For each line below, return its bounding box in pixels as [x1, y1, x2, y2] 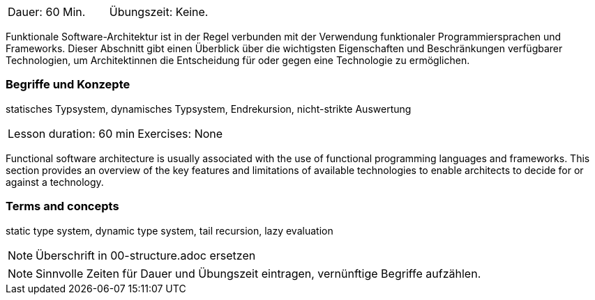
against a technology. [6, 175, 104, 188]
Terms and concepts [6, 199, 119, 214]
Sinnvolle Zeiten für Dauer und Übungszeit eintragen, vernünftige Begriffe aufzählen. [36, 266, 481, 281]
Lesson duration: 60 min [8, 126, 135, 141]
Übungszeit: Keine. [109, 5, 209, 19]
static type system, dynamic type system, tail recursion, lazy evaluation [6, 224, 333, 237]
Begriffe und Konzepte [6, 77, 130, 92]
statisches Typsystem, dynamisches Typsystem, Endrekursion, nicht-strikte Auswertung [6, 102, 412, 115]
